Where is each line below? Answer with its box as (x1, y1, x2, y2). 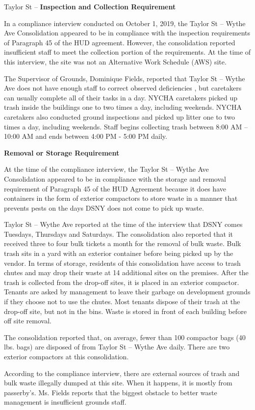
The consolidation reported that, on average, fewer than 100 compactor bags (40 (4, 332, 246, 342)
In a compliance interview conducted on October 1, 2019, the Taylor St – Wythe (4, 18, 246, 28)
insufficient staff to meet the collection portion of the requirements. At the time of (4, 47, 251, 57)
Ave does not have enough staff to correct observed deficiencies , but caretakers (4, 83, 242, 93)
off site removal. (4, 315, 51, 326)
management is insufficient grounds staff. (4, 397, 127, 407)
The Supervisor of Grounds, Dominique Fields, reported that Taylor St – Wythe (4, 73, 245, 83)
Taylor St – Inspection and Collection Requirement (4, 1, 176, 11)
